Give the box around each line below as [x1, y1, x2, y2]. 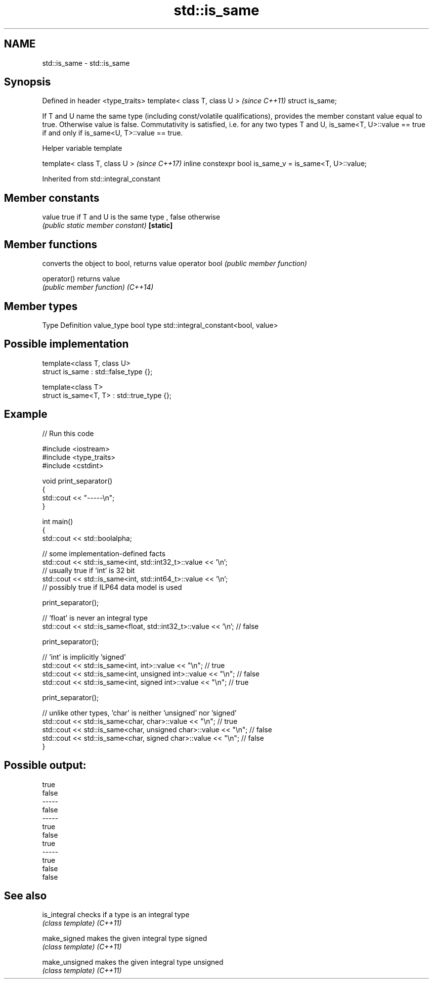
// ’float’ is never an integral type [42, 613, 148, 622]
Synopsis [4, 76, 51, 89]
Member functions [4, 238, 97, 251]
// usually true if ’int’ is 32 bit [42, 566, 135, 575]
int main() [42, 517, 73, 526]
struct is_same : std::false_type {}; [42, 367, 153, 376]
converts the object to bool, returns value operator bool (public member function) [42, 259, 307, 268]
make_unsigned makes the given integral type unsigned [42, 958, 223, 967]
